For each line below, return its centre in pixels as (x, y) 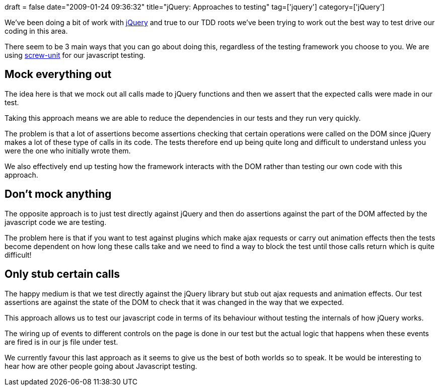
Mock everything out (58, 74)
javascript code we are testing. (56, 222)
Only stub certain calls (62, 274)
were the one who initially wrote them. (68, 150)
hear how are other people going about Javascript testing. (101, 366)
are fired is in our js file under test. (61, 342)
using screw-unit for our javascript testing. (75, 55)
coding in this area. (36, 31)
